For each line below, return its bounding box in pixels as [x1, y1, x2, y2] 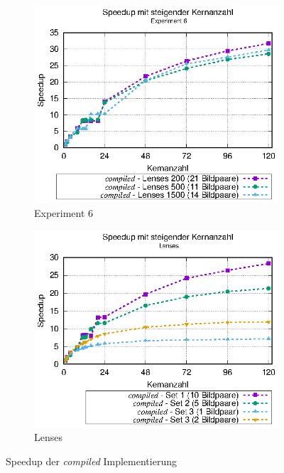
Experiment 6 [34, 205, 94, 220]
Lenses [34, 430, 62, 445]
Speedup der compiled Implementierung [6, 454, 177, 469]
